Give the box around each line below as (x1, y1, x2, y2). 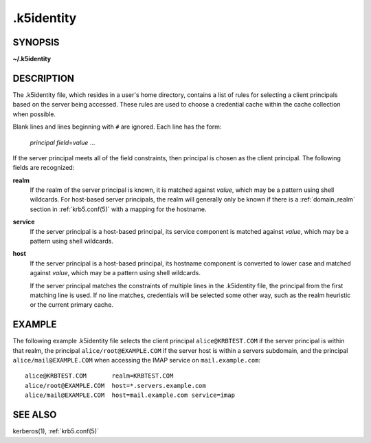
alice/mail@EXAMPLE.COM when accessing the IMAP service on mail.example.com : (12, 356, 261, 365)
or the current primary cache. (30, 301, 113, 309)
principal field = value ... (30, 138, 95, 147)
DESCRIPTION (12, 72, 75, 84)
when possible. (12, 110, 56, 118)
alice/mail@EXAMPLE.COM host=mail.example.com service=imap (25, 391, 235, 399)
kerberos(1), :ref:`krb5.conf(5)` (12, 427, 100, 435)
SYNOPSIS (12, 36, 60, 48)
